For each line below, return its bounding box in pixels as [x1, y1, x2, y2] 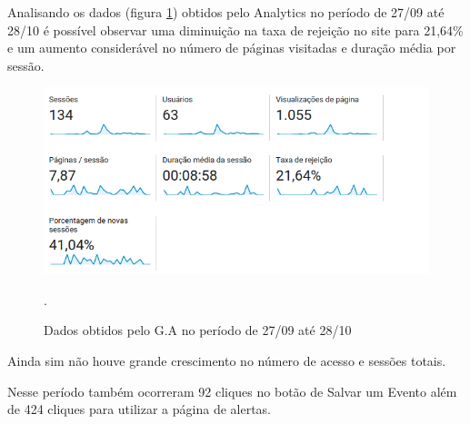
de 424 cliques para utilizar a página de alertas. [7, 399, 271, 419]
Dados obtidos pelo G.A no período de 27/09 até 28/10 [44, 320, 352, 340]
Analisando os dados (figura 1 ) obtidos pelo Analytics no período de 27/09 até [7, 3, 445, 21]
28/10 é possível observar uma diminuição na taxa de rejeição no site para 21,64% [7, 20, 464, 39]
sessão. [7, 55, 45, 74]
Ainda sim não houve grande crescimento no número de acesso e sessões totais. [7, 350, 446, 370]
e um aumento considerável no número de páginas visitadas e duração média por [7, 38, 456, 57]
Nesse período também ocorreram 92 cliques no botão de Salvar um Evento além [7, 381, 457, 400]
